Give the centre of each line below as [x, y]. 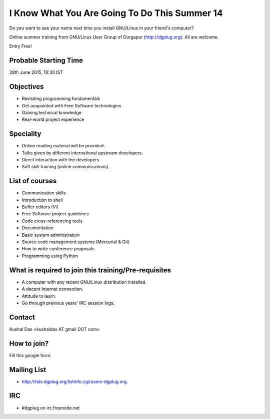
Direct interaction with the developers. [61, 160]
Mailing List [28, 370]
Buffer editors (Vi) [40, 207]
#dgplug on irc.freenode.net [51, 408]
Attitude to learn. [39, 296]
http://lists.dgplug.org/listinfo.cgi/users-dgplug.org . [75, 382]
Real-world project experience [53, 119]
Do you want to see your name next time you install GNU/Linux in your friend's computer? [101, 28]
